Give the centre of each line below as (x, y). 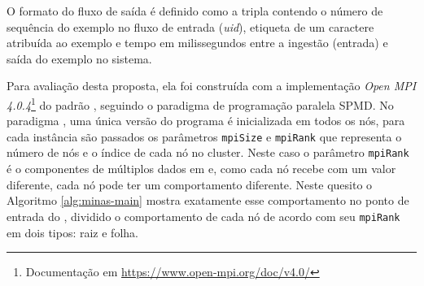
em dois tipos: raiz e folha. (72, 232)
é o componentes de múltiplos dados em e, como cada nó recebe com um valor (201, 169)
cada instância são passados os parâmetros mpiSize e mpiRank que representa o (204, 136)
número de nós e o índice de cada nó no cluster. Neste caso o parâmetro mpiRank (208, 152)
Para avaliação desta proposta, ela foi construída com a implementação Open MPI (212, 86)
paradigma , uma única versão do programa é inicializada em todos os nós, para (206, 121)
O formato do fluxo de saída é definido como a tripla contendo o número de (195, 11)
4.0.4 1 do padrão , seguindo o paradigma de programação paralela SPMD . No (200, 103)
